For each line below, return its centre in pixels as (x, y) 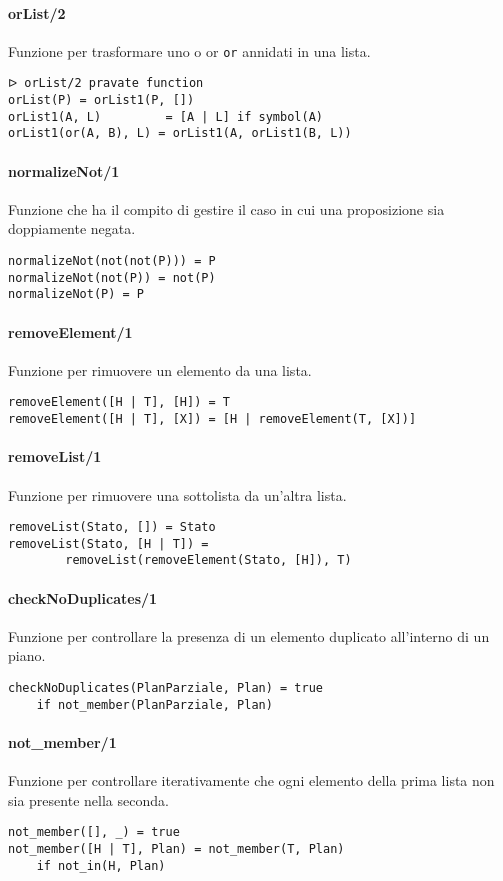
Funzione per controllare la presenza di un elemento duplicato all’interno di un (249, 635)
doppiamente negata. (72, 228)
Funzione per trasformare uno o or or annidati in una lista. (189, 50)
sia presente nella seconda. (88, 799)
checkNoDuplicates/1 (83, 597)
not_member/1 (62, 741)
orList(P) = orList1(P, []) (101, 100)
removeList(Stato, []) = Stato (112, 527)
